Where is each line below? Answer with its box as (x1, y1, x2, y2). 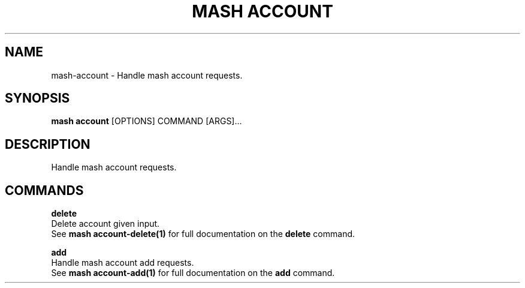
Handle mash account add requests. (51, 257, 194, 268)
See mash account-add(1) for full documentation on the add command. (51, 268, 335, 278)
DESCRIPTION (5, 136, 90, 152)
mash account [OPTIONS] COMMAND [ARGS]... (51, 116, 242, 127)
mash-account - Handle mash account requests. (51, 70, 243, 80)
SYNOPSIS (5, 91, 70, 106)
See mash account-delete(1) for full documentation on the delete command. (51, 229, 355, 239)
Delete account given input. (51, 218, 160, 229)
